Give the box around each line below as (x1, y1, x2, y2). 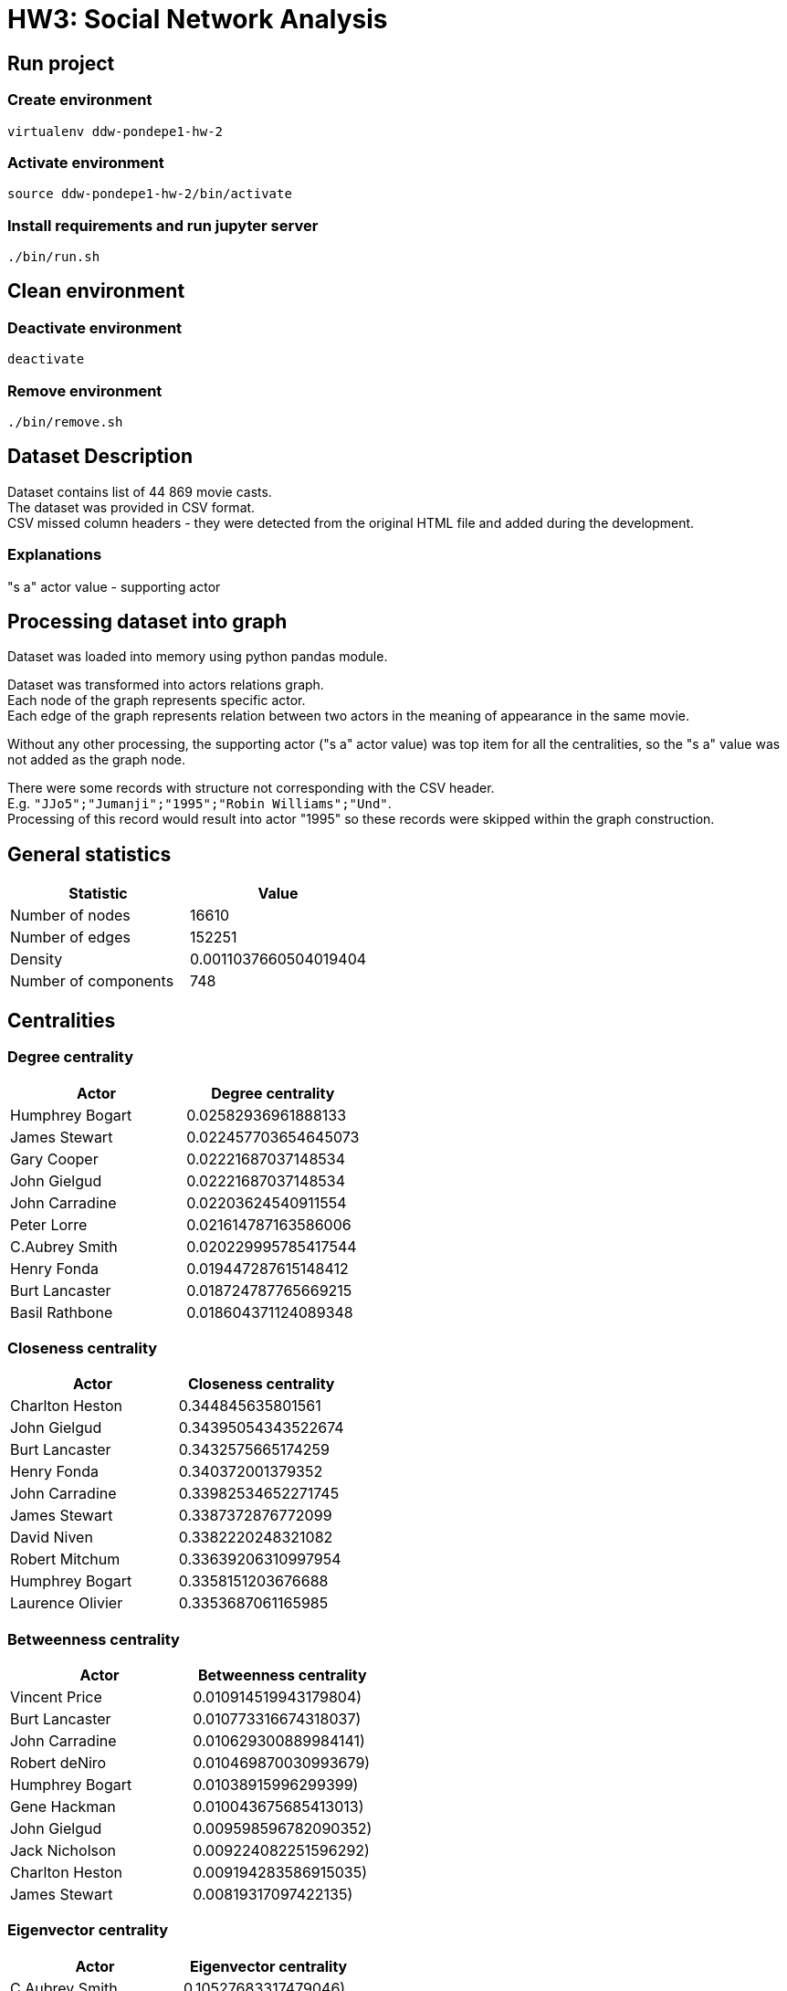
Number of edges (10, 928, 131, 947)
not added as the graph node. (7, 752, 185, 768)
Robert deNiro (10, 1754, 107, 1773)
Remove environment (7, 381, 163, 400)
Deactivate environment (7, 318, 183, 337)
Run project (7, 51, 115, 75)
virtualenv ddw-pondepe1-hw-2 (7, 123, 224, 139)
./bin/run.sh (7, 249, 100, 265)
